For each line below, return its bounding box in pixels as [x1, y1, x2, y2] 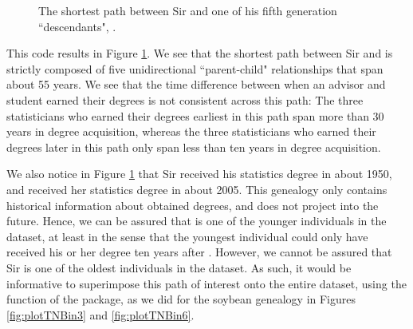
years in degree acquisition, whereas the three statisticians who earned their [6, 123, 376, 140]
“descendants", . [38, 18, 116, 34]
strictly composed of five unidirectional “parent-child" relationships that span [6, 60, 383, 77]
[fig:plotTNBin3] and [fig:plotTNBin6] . [6, 306, 195, 323]
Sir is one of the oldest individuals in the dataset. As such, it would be [6, 259, 352, 275]
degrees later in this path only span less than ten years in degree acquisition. [6, 138, 381, 155]
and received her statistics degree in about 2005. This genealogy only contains [6, 180, 387, 197]
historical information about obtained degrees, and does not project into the [6, 196, 379, 213]
